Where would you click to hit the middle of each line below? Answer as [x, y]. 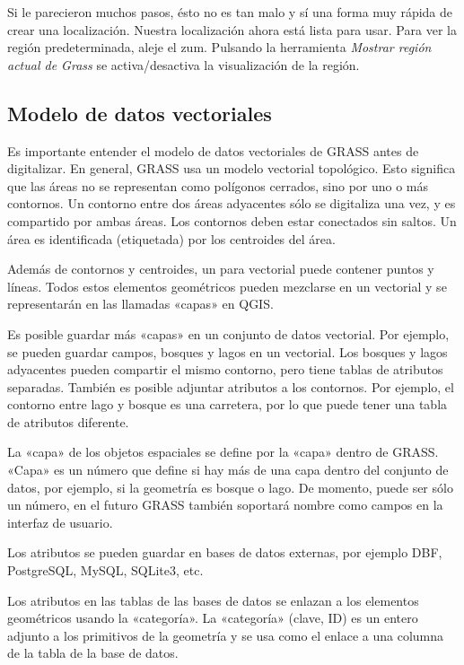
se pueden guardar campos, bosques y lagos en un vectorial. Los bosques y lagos [228, 351]
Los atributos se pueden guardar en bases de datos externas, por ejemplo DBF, [225, 552]
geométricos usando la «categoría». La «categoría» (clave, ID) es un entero [213, 618]
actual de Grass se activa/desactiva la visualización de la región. [184, 64]
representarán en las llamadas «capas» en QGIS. [140, 304]
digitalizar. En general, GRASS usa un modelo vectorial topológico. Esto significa [232, 168]
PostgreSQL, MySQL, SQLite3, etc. [105, 570]
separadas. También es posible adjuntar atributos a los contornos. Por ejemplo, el [231, 386]
